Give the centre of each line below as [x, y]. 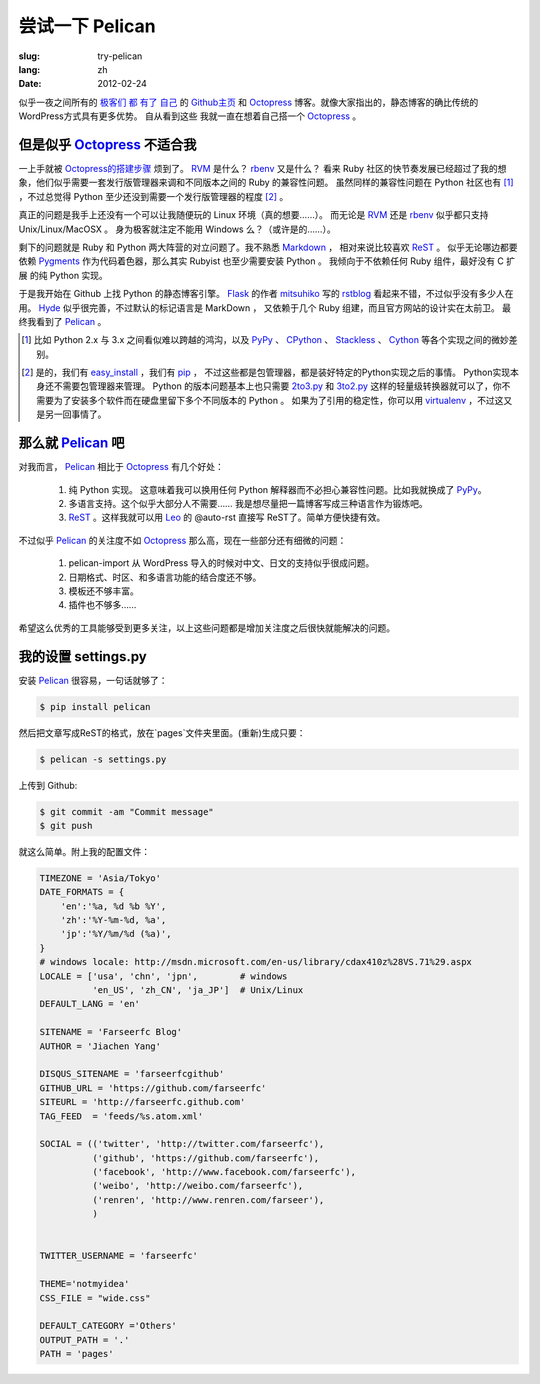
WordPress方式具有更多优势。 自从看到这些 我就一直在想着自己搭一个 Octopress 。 [190, 116]
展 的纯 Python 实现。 [63, 275]
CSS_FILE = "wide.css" [95, 1298]
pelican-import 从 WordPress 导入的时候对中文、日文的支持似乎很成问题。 [221, 563]
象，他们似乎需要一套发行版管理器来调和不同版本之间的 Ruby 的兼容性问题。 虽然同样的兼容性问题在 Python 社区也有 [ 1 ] [266, 182]
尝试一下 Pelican [87, 26]
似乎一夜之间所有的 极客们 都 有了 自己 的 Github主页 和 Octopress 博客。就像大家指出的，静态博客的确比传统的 [248, 102]
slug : [29, 56]
